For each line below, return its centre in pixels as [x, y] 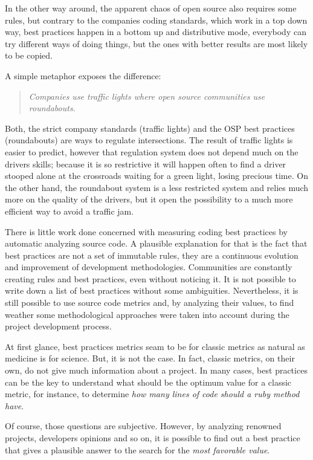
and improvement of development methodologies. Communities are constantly [149, 267]
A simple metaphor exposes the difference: [83, 75]
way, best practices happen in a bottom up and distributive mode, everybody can [156, 32]
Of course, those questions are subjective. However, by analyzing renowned [143, 426]
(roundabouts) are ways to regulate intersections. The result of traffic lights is [149, 140]
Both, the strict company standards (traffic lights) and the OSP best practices [150, 128]
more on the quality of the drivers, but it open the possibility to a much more [149, 199]
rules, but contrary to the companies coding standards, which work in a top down [156, 20]
